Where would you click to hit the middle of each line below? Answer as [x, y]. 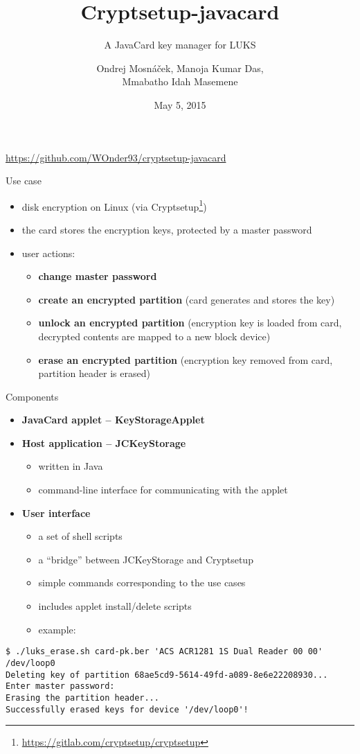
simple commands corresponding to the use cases [142, 582]
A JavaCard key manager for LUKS [180, 45]
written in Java [71, 466]
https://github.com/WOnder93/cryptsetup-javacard [116, 157]
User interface [56, 512]
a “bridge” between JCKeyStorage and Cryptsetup [146, 559]
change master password [98, 276]
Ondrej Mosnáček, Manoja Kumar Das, [180, 68]
